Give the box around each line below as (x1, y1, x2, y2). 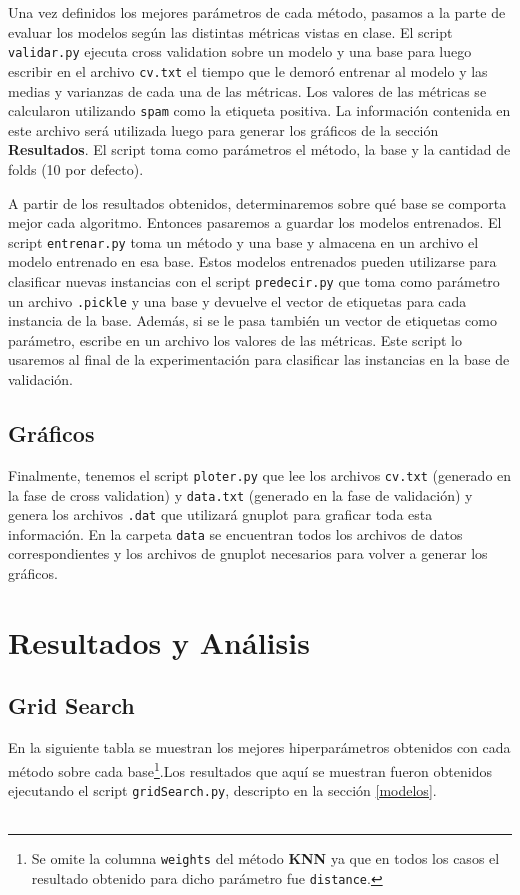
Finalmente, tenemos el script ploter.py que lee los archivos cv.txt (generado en (8, 464, 512, 485)
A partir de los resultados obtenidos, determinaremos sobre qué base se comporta (8, 192, 507, 213)
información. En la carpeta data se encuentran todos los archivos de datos (8, 523, 463, 544)
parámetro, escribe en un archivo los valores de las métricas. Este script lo (8, 329, 463, 350)
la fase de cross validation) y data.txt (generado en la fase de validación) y (8, 484, 473, 505)
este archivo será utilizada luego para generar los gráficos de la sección (8, 119, 439, 140)
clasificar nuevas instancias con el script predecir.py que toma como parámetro (8, 270, 500, 291)
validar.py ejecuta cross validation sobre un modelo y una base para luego (8, 41, 472, 62)
